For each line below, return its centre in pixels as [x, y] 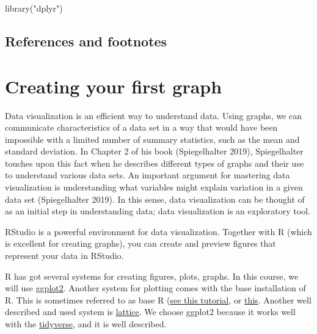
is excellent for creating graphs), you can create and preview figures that [140, 243]
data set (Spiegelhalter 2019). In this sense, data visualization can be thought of [155, 199]
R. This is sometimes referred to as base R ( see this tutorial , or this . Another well [158, 300]
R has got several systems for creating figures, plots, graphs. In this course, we [152, 276]
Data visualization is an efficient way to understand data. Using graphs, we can [153, 115]
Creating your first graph [114, 86]
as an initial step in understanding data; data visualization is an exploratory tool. [158, 211]
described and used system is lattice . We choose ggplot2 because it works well [150, 312]
